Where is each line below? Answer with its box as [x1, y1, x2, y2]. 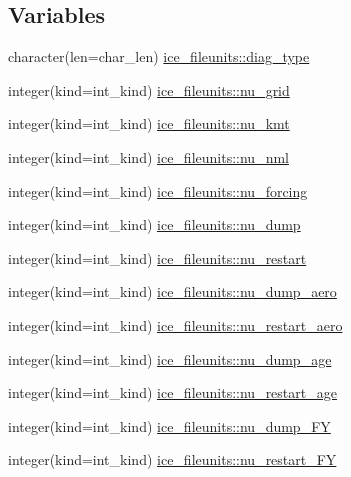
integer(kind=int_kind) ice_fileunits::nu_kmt [8, 113, 290, 134]
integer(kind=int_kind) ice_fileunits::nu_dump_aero [8, 281, 337, 302]
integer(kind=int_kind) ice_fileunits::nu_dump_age [8, 348, 332, 369]
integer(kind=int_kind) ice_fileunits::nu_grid [8, 79, 290, 100]
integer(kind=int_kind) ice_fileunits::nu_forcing [8, 180, 308, 201]
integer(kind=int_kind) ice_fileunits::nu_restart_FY [8, 449, 337, 470]
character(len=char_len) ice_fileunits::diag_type [8, 46, 310, 67]
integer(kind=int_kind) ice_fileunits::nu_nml [8, 146, 289, 167]
